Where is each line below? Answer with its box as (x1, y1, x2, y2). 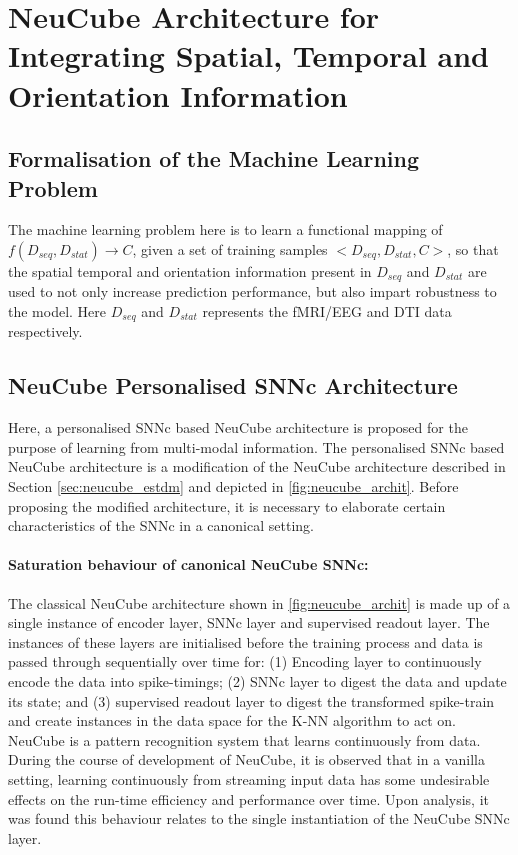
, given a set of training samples (132, 238, 328, 259)
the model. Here (8, 300, 107, 321)
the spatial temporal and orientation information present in (8, 260, 372, 281)
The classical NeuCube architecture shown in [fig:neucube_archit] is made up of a (8, 592, 511, 613)
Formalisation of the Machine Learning (8, 143, 420, 174)
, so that (447, 238, 499, 259)
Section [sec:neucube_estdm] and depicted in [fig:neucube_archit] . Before (8, 476, 459, 497)
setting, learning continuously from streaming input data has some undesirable (8, 768, 490, 789)
